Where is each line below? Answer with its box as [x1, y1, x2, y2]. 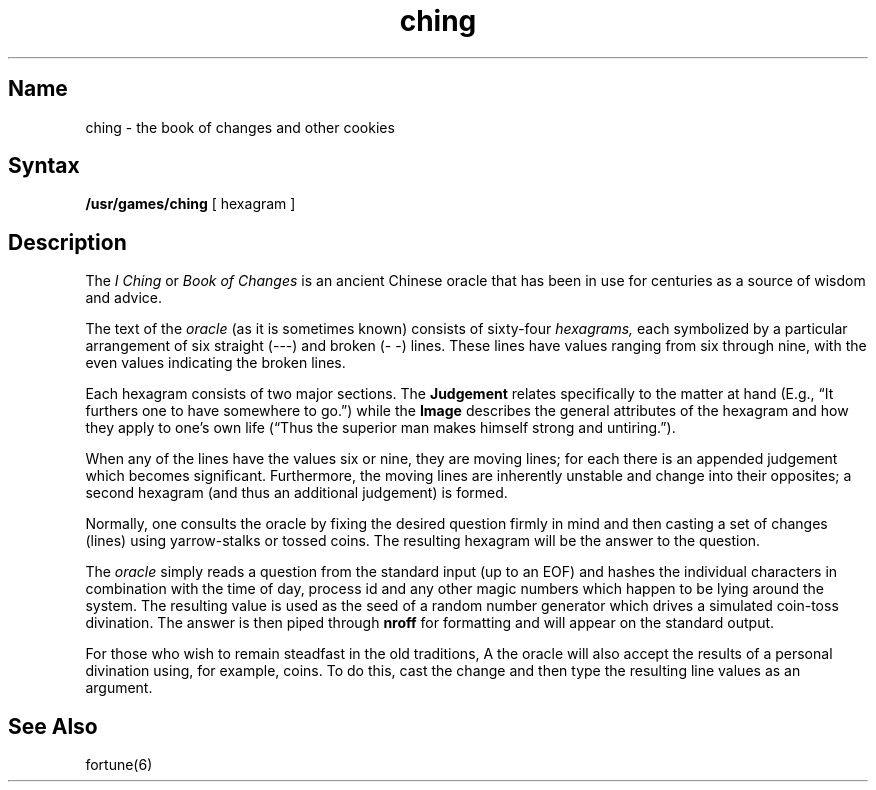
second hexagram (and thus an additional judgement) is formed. [85, 484, 508, 502]
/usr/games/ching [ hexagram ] [85, 195, 296, 213]
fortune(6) [85, 756, 153, 774]
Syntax [8, 153, 80, 179]
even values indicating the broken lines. [85, 354, 346, 372]
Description [8, 229, 127, 255]
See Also [8, 713, 98, 739]
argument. [85, 679, 153, 697]
